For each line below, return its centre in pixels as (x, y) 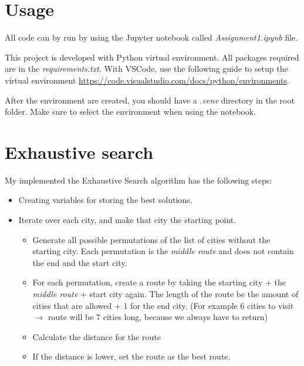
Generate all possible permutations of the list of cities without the (151, 239)
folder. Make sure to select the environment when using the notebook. (131, 112)
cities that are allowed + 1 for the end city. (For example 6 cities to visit (163, 305)
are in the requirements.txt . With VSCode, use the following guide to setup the (146, 69)
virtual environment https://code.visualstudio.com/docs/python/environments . (147, 80)
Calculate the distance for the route (97, 336)
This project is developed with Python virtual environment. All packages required (152, 57)
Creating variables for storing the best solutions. (105, 200)
